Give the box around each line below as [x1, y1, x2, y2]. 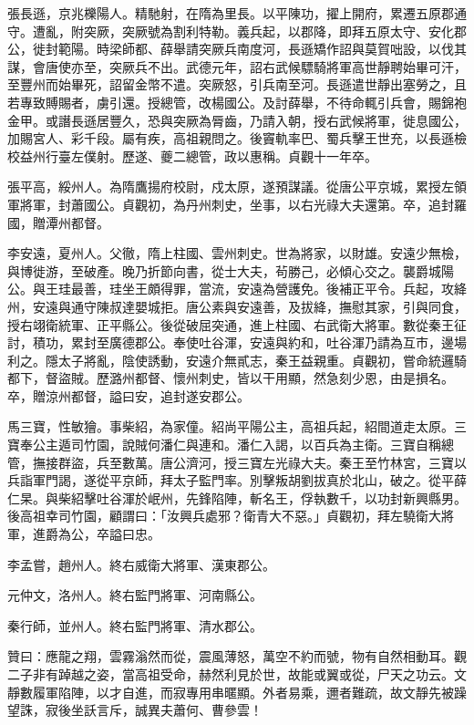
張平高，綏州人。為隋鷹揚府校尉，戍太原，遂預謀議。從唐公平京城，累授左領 [7, 177, 467, 196]
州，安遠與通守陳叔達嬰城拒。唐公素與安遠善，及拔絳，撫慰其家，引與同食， [7, 296, 467, 316]
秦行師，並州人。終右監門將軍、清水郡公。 [7, 616, 263, 635]
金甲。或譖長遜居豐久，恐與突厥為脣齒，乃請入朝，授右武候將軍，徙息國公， [7, 110, 467, 129]
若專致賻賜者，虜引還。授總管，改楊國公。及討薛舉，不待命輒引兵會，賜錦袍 [7, 92, 467, 111]
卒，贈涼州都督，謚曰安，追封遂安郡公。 [7, 386, 250, 405]
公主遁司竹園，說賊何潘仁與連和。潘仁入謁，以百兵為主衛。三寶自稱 [32, 435, 441, 454]
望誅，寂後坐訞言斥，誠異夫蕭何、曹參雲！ [7, 700, 263, 720]
